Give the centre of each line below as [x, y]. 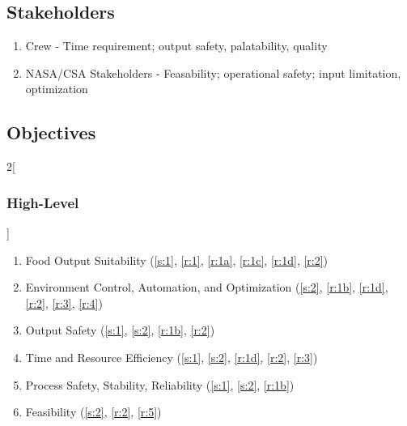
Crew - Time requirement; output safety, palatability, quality [176, 46]
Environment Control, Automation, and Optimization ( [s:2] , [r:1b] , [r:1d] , [207, 287]
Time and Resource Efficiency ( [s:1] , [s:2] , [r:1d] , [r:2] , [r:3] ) [172, 357]
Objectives [51, 132]
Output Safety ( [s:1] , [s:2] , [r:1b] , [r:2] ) [120, 330]
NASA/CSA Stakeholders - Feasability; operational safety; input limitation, [213, 72]
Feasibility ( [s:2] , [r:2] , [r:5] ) [93, 412]
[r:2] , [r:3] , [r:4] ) [64, 302]
